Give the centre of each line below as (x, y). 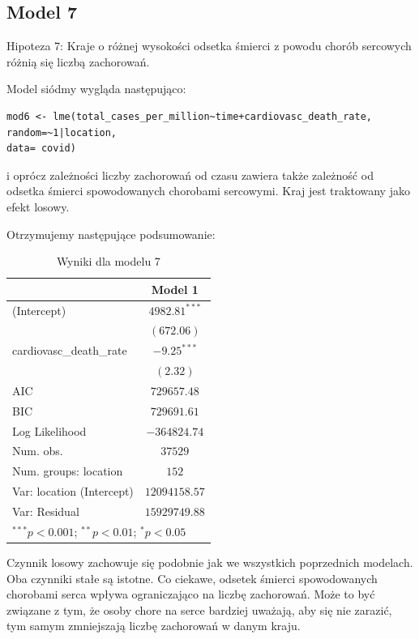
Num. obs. (38, 451)
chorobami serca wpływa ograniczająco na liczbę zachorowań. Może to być (191, 594)
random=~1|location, (62, 132)
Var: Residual (46, 511)
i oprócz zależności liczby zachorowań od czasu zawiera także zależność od (190, 175)
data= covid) (41, 149)
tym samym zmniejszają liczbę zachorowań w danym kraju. (154, 626)
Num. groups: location (68, 471)
